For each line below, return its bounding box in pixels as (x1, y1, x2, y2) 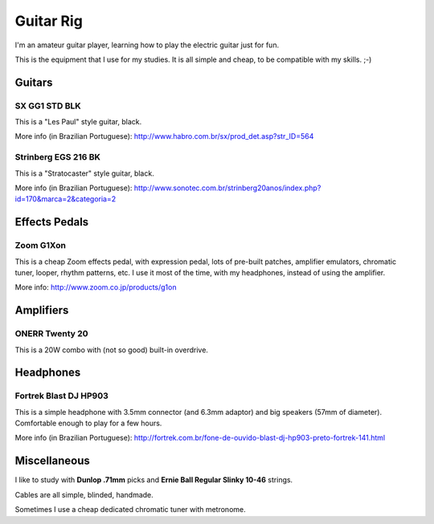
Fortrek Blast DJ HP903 (14, 390, 108, 401)
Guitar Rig (14, 12, 84, 30)
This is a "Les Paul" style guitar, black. (14, 117, 142, 127)
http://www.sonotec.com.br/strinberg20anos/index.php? (133, 183, 321, 193)
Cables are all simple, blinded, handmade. (14, 489, 154, 499)
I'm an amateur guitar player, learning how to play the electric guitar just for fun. (14, 40, 280, 50)
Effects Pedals (14, 215, 89, 229)
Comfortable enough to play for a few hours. (14, 418, 162, 429)
